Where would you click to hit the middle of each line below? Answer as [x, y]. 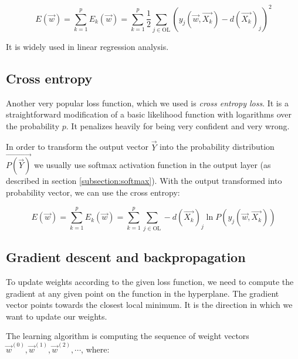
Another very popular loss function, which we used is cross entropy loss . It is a [147, 103]
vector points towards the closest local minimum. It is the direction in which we [149, 305]
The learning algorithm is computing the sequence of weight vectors [128, 336]
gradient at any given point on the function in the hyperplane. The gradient [143, 293]
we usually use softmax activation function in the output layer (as [152, 165]
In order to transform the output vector [77, 147]
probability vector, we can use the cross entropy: [93, 192]
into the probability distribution [217, 147]
